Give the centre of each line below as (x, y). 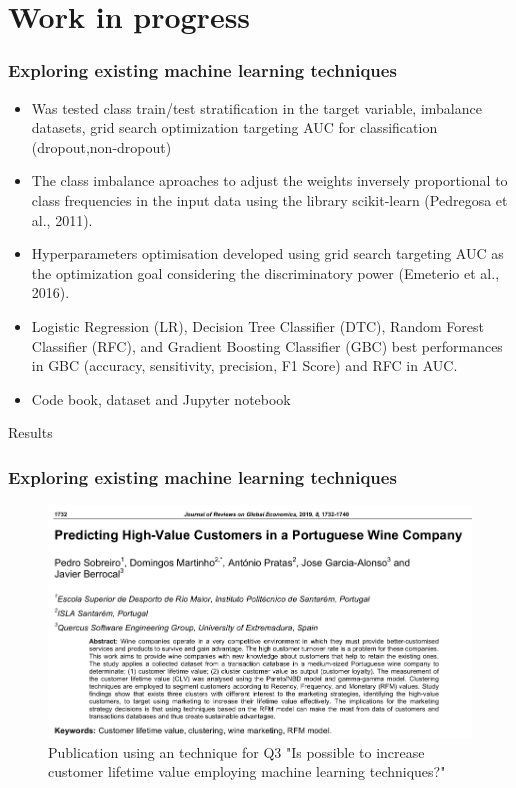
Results (30, 432)
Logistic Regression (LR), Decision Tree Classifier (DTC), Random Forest (257, 325)
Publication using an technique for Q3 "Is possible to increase (236, 751)
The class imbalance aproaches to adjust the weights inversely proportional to (269, 180)
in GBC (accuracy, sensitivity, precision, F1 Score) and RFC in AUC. (244, 365)
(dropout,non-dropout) (101, 146)
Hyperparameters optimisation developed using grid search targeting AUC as (267, 253)
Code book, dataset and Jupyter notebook (161, 398)
